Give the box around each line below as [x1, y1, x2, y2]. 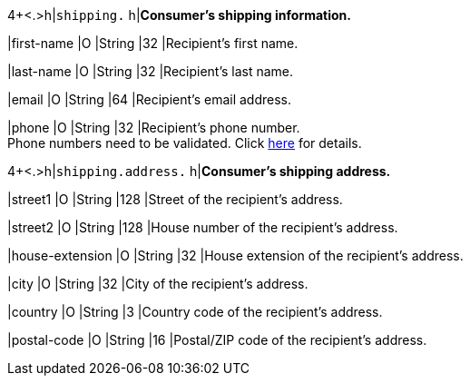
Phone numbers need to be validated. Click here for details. [7, 135, 362, 151]
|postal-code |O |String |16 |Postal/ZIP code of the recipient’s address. [7, 332, 427, 348]
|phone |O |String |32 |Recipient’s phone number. [7, 120, 300, 135]
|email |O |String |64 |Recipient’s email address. [7, 92, 292, 107]
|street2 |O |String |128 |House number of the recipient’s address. [7, 220, 398, 235]
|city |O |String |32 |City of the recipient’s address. [7, 276, 308, 291]
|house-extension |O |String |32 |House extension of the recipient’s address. [7, 248, 464, 263]
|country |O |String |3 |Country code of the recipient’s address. [7, 304, 383, 319]
